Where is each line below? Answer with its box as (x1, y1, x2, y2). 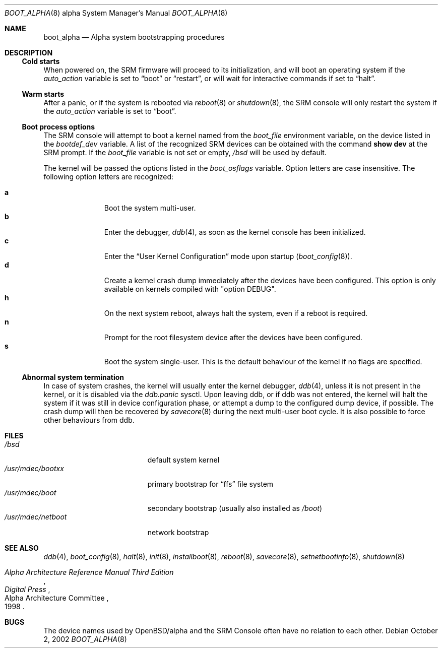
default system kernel (147, 455, 220, 464)
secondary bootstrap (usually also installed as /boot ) (147, 504, 323, 512)
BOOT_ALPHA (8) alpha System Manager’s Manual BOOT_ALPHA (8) (5, 9, 228, 17)
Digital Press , (5, 585, 50, 594)
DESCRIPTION (5, 48, 53, 57)
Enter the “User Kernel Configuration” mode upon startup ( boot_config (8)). (104, 252, 352, 260)
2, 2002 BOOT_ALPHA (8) (43, 635, 127, 643)
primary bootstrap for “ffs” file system (147, 480, 274, 488)
